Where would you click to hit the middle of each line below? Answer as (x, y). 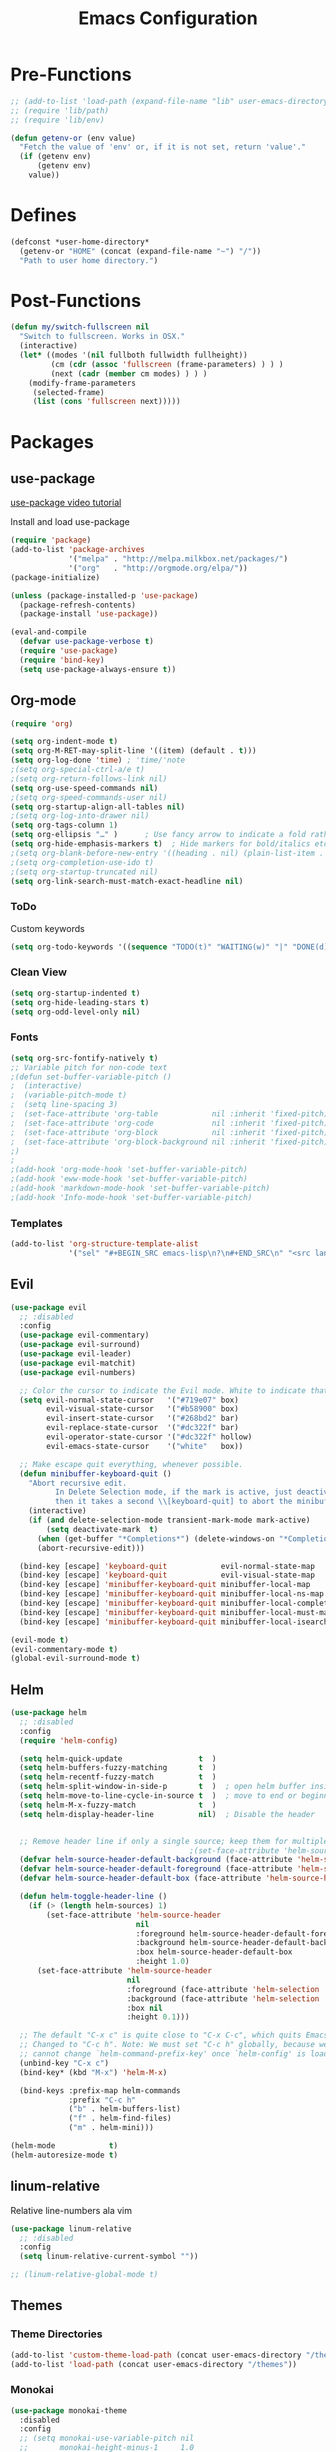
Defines (43, 215)
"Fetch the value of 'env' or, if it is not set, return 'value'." (163, 147)
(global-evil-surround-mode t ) (75, 1658)
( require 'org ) (42, 723)
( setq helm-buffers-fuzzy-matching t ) (118, 1768)
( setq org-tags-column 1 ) (64, 825)
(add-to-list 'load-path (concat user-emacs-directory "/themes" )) (154, 2364)
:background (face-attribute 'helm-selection (223, 1998)
